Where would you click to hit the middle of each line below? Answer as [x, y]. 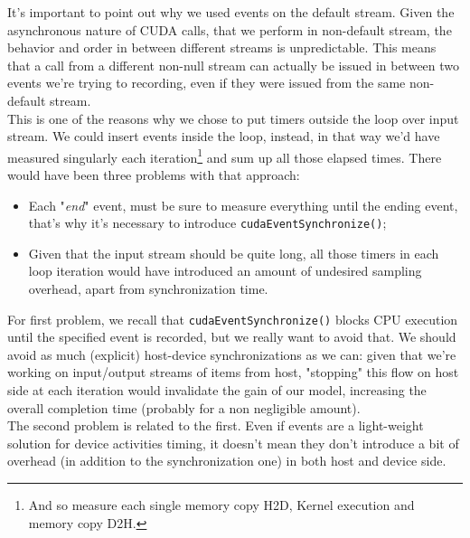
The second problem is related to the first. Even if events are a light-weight [216, 425]
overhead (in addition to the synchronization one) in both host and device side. [227, 461]
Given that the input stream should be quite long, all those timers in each [234, 253]
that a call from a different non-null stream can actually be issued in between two [234, 65]
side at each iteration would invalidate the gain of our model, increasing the [217, 390]
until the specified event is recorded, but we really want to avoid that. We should [232, 337]
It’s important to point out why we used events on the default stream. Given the [231, 12]
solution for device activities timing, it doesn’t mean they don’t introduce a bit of [233, 443]
